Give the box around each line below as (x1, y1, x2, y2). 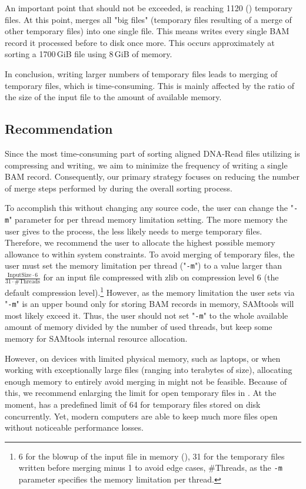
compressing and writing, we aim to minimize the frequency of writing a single (5, 158, 288, 171)
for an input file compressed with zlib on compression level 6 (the (43, 271, 279, 283)
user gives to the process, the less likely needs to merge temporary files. (5, 224, 262, 237)
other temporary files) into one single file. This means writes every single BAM (5, 25, 290, 37)
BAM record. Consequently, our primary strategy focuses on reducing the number (5, 170, 300, 183)
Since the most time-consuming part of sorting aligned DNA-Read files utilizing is (5, 147, 300, 159)
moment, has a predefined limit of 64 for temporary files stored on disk (5, 398, 261, 411)
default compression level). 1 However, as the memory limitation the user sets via (5, 284, 295, 298)
